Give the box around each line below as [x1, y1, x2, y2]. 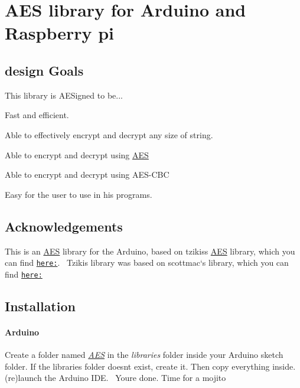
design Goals [5, 61, 84, 79]
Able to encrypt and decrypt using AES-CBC [5, 168, 169, 181]
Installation [5, 296, 76, 315]
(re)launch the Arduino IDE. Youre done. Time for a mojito [5, 371, 226, 384]
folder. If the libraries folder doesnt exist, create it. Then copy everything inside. [5, 360, 296, 372]
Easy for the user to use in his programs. [5, 188, 152, 200]
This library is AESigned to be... [5, 89, 123, 101]
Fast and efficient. [5, 109, 69, 121]
